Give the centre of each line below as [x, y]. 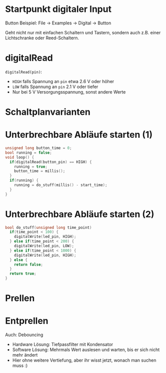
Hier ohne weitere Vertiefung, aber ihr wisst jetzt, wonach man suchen [84, 360]
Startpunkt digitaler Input [58, 9]
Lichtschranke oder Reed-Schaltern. [42, 38]
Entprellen [27, 321]
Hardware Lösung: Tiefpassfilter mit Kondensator [63, 345]
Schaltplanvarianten [48, 112]
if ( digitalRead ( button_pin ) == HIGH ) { [51, 162]
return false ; [28, 265]
